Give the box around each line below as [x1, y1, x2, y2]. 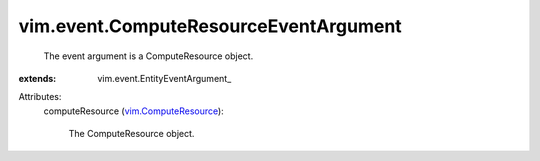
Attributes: [18, 91, 62, 103]
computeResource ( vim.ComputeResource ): [43, 105, 224, 117]
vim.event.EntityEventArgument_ [97, 72, 232, 84]
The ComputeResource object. [68, 128, 195, 140]
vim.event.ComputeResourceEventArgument [18, 15, 402, 37]
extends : [18, 72, 57, 84]
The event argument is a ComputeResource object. [43, 50, 254, 62]
